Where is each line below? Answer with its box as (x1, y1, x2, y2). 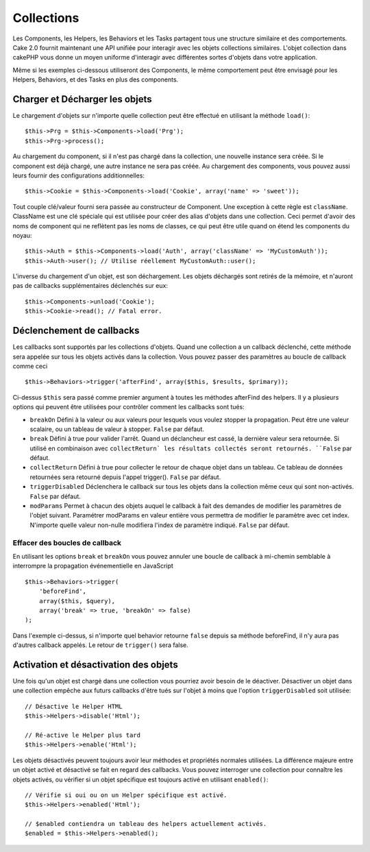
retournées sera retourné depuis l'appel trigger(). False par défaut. (29, 473, 221, 481)
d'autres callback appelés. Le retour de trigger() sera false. (12, 641, 188, 649)
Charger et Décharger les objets (12, 93, 152, 105)
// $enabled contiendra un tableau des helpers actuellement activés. (25, 820, 267, 828)
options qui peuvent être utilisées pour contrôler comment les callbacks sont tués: (12, 403, 245, 411)
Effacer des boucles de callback (12, 538, 121, 548)
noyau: (12, 231, 32, 239)
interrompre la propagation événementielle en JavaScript (12, 562, 174, 570)
